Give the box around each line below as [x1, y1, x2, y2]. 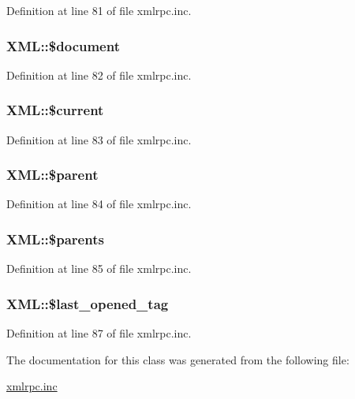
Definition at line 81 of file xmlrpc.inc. [6, 2, 192, 18]
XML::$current [6, 100, 104, 120]
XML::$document [6, 35, 120, 55]
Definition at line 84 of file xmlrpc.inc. [6, 196, 192, 212]
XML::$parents [6, 229, 104, 248]
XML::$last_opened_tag [6, 293, 169, 313]
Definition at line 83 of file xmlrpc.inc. [6, 131, 192, 147]
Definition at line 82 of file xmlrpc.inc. [6, 66, 192, 83]
